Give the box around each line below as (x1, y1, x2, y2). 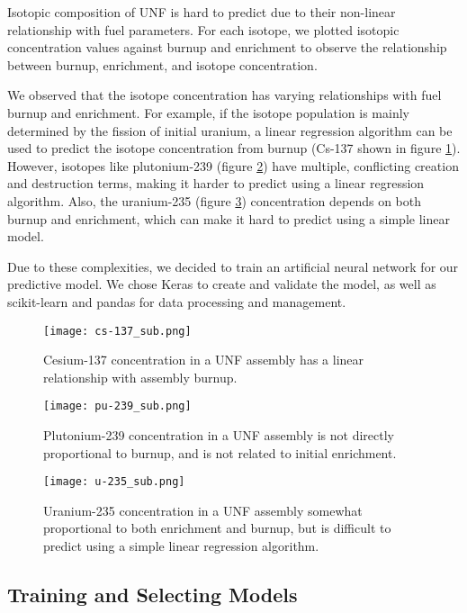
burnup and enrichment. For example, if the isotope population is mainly (7, 103, 409, 122)
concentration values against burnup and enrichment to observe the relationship (7, 38, 447, 57)
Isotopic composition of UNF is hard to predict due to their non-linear (7, 3, 396, 21)
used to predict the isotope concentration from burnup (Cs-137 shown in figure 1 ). (7, 139, 461, 158)
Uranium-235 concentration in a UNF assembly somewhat (43, 500, 363, 519)
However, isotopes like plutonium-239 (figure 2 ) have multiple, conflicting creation (7, 156, 459, 175)
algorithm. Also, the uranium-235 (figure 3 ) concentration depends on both (7, 191, 422, 210)
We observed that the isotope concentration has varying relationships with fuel (7, 86, 442, 104)
